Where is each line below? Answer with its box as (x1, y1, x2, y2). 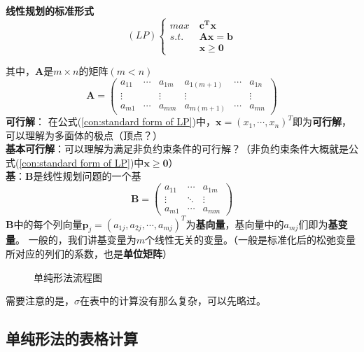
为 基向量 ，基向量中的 (185, 216, 284, 231)
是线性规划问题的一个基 (33, 169, 141, 183)
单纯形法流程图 (34, 269, 102, 284)
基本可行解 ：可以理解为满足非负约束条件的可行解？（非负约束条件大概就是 (6, 141, 349, 156)
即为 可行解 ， (292, 114, 351, 129)
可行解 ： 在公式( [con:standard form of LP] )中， (6, 114, 216, 129)
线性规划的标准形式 (6, 3, 94, 17)
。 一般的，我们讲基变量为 (15, 232, 136, 247)
